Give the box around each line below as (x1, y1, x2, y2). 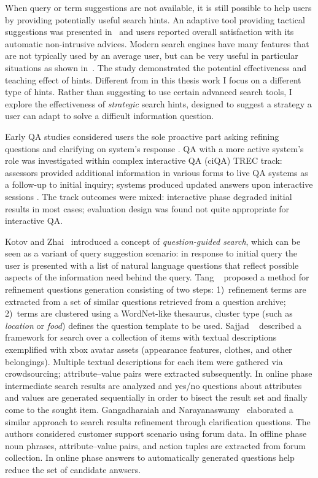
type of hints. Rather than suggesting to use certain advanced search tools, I (5, 85, 292, 98)
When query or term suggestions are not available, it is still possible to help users (5, 1, 312, 13)
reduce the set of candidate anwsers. (5, 463, 141, 476)
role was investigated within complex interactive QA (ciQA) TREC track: (5, 154, 282, 167)
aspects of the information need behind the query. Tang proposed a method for (5, 271, 309, 283)
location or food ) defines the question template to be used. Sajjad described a (5, 318, 302, 331)
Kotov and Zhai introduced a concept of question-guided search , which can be (5, 234, 301, 247)
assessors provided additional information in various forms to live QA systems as (5, 166, 308, 179)
